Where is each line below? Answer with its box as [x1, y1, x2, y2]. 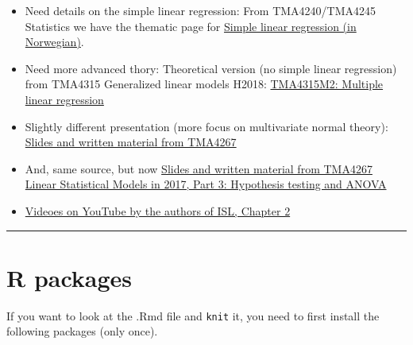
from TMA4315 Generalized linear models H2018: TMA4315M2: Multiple [25, 76, 384, 92]
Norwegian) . [25, 33, 84, 50]
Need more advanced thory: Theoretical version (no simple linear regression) [25, 60, 397, 76]
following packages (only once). [6, 323, 158, 339]
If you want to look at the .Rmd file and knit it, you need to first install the [6, 307, 380, 324]
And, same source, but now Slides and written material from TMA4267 [25, 160, 372, 176]
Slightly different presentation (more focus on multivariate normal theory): [25, 118, 388, 134]
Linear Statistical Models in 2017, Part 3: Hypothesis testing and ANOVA [25, 176, 387, 192]
